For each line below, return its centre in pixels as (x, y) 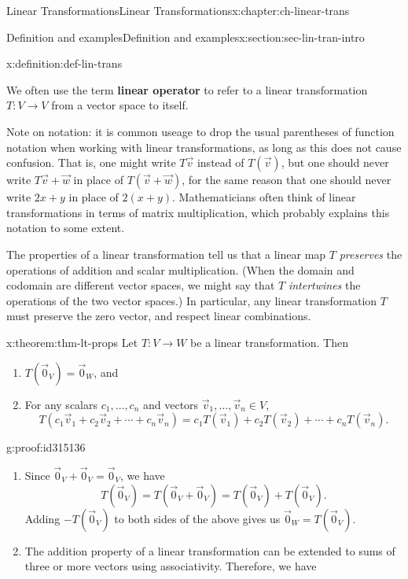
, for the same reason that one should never (287, 180)
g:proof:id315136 (46, 447)
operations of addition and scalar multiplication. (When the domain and (180, 269)
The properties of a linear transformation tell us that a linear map (166, 254)
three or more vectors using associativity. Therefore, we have (171, 566)
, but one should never (335, 162)
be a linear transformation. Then (269, 342)
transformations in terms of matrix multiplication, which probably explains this (198, 212)
